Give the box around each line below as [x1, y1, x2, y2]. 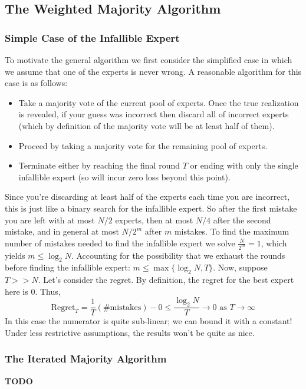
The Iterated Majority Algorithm [5, 351, 167, 366]
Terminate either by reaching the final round [18, 159, 180, 172]
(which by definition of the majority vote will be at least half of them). [18, 119, 275, 131]
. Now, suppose [213, 261, 268, 273]
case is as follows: [5, 77, 68, 89]
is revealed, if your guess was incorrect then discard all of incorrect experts [18, 108, 289, 120]
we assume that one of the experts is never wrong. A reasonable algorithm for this [5, 65, 302, 77]
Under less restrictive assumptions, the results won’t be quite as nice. [5, 326, 255, 338]
